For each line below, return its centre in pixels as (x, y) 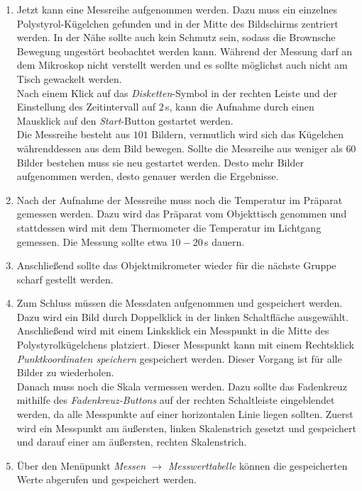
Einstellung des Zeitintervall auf (86, 107)
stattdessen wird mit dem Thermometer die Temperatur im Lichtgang (169, 227)
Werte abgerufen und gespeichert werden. (106, 479)
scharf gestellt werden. (65, 279)
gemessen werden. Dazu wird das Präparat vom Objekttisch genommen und (182, 214)
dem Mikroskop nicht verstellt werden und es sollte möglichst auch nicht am (182, 65)
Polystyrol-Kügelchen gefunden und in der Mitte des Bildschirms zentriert (177, 23)
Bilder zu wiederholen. (65, 372)
